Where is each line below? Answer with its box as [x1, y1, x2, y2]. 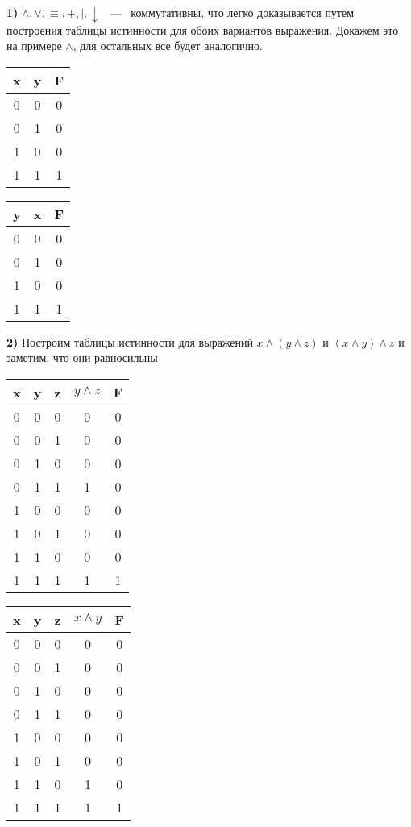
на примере [6, 37, 62, 54]
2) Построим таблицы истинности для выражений [6, 333, 254, 350]
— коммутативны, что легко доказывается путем [110, 4, 355, 20]
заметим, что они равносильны [6, 349, 158, 366]
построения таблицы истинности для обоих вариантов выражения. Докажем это [6, 21, 399, 38]
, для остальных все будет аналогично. [73, 37, 263, 54]
